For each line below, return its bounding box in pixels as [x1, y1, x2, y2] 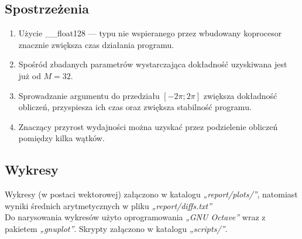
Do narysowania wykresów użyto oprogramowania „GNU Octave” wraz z [5, 211, 266, 223]
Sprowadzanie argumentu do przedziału [18, 89, 160, 101]
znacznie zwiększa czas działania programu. [18, 38, 174, 50]
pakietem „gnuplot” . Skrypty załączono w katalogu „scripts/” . [5, 222, 228, 234]
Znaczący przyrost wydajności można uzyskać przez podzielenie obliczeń [18, 120, 278, 132]
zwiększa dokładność [203, 89, 277, 101]
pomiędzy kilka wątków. [18, 132, 105, 144]
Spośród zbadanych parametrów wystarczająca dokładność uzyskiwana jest [18, 58, 287, 70]
